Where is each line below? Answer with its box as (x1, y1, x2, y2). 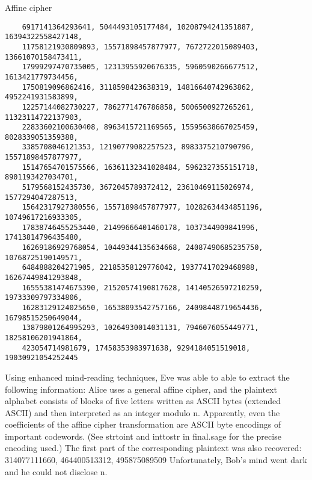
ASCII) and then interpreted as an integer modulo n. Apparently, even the (5, 406, 280, 419)
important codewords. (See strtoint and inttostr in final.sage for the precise (5, 429, 281, 442)
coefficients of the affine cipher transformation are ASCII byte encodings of (5, 418, 281, 431)
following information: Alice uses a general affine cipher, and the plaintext (5, 382, 277, 395)
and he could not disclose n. (5, 465, 108, 478)
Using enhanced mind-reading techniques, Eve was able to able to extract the (5, 370, 290, 383)
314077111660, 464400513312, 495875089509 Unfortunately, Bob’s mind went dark (5, 454, 307, 466)
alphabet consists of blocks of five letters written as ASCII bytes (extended (5, 394, 281, 407)
